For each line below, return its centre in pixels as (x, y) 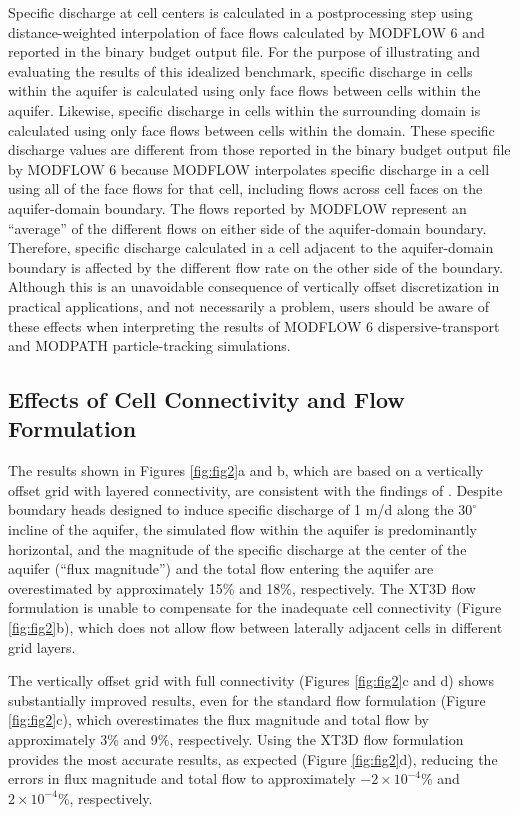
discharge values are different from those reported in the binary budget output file (259, 149)
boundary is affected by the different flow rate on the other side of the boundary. (256, 266)
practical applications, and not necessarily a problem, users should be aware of (248, 305)
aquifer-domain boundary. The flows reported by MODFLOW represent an (237, 207)
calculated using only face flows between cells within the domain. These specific (251, 129)
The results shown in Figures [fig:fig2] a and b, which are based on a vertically (246, 470)
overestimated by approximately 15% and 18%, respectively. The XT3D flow (242, 587)
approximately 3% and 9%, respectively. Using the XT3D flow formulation (236, 739)
